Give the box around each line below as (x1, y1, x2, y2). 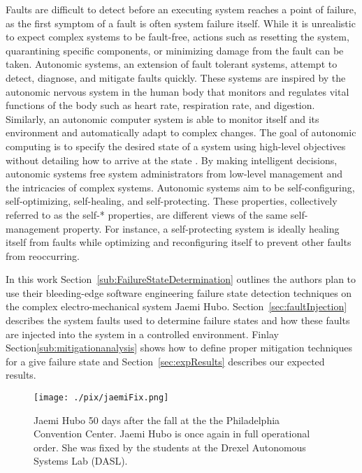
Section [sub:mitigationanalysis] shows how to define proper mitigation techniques (6, 340, 353, 355)
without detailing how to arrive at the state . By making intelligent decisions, (6, 152, 338, 167)
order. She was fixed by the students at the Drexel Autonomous (34, 439, 306, 454)
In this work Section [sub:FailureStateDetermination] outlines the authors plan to (6, 272, 356, 286)
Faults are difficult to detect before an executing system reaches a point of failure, (6, 2, 356, 16)
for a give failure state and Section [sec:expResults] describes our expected (6, 354, 325, 368)
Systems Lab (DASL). (34, 453, 128, 468)
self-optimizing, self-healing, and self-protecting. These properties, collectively (6, 194, 338, 208)
